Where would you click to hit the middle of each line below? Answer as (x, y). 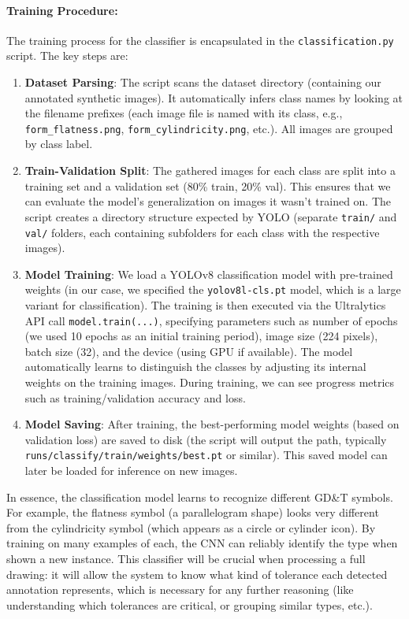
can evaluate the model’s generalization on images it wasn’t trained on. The (208, 201)
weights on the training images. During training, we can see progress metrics (210, 382)
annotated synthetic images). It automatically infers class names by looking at (214, 97)
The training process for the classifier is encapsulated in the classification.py (200, 40)
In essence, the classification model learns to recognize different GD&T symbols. (200, 497)
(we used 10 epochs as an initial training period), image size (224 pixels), (201, 336)
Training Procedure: (62, 10)
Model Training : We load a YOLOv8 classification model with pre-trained (209, 274)
